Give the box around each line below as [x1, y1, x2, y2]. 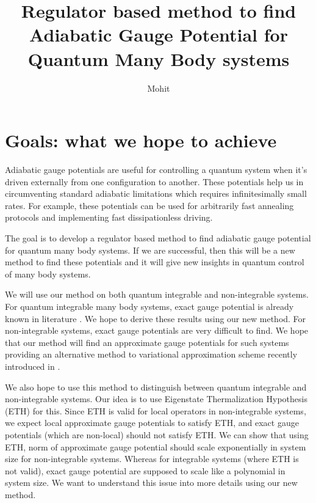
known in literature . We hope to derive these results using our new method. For [5, 312, 306, 325]
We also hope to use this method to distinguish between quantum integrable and [5, 380, 307, 393]
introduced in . [5, 359, 60, 372]
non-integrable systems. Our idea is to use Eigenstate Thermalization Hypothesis [5, 392, 307, 405]
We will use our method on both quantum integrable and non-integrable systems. [5, 288, 309, 301]
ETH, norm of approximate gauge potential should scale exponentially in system [5, 440, 306, 453]
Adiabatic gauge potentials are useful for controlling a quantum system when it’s [5, 163, 307, 176]
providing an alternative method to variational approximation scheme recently [5, 348, 298, 361]
